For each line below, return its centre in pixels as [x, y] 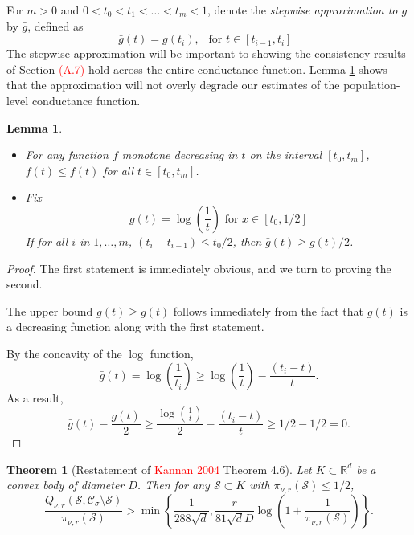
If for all [47, 241]
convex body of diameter [66, 485]
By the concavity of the [64, 353]
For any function [67, 155]
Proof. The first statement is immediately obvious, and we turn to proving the [199, 268]
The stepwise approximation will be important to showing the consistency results [206, 53]
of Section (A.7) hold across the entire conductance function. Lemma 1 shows [197, 69]
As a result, [35, 397]
